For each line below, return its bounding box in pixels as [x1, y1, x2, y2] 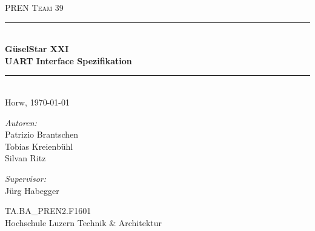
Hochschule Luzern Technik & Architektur [5, 216, 162, 229]
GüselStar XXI [5, 42, 69, 55]
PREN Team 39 [5, 1, 64, 13]
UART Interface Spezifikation [5, 54, 132, 67]
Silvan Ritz [5, 152, 46, 164]
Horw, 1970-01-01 [5, 95, 70, 108]
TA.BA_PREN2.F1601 [5, 204, 91, 217]
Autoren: [5, 116, 37, 129]
